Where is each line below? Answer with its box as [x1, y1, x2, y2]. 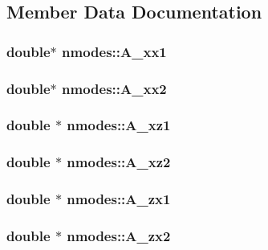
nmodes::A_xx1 [62, 41, 167, 61]
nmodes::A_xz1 [67, 115, 171, 135]
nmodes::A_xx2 [62, 78, 167, 98]
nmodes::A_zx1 [67, 189, 171, 209]
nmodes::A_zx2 [67, 225, 171, 245]
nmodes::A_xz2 [67, 152, 171, 172]
